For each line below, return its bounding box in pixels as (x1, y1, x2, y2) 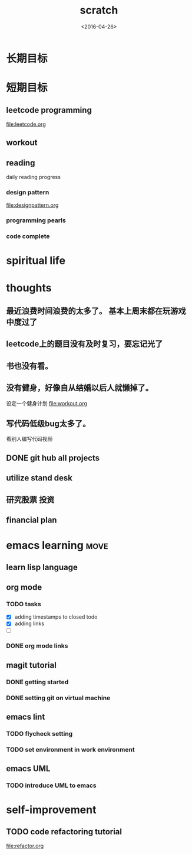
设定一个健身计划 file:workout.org (6, 399, 87, 407)
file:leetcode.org (6, 121, 46, 128)
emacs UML (6, 763, 51, 774)
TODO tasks (6, 600, 41, 608)
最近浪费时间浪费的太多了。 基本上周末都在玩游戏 (6, 306, 186, 316)
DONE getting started (6, 678, 69, 686)
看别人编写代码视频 (6, 435, 53, 443)
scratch (80, 4, 118, 17)
